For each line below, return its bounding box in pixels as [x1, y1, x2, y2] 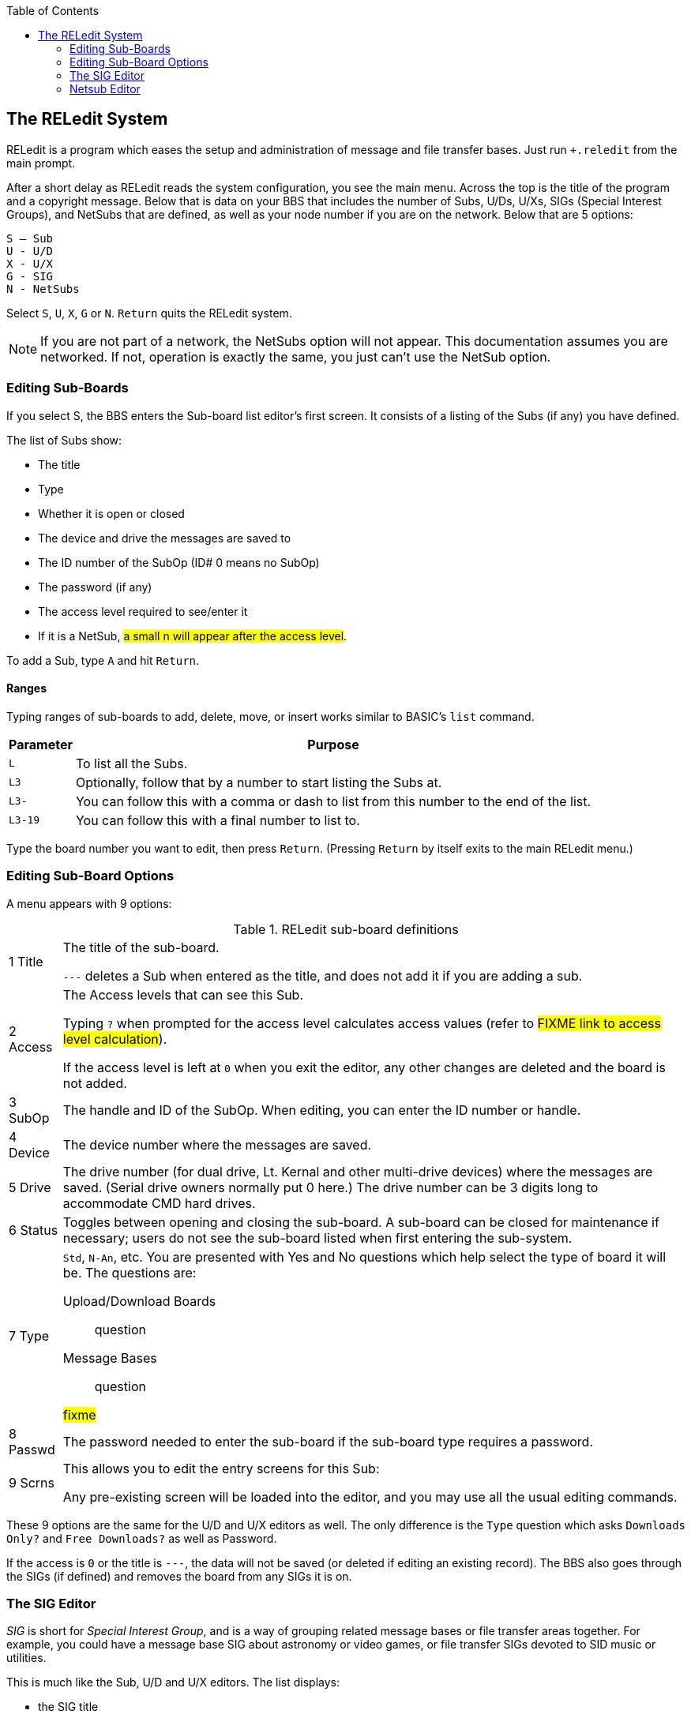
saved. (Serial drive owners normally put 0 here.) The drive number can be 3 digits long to [62, 1179, 599, 1195]
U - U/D [6, 244, 54, 257]
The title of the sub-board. [62, 939, 220, 955]
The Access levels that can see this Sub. [62, 986, 304, 1003]
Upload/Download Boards [62, 1292, 216, 1309]
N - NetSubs [6, 282, 80, 295]
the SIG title [38, 1700, 99, 1714]
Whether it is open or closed [38, 506, 185, 520]
